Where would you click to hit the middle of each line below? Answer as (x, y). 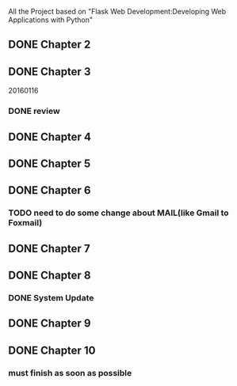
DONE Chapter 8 (50, 275)
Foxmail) (25, 223)
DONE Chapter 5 (50, 163)
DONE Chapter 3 (50, 72)
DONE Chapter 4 (50, 136)
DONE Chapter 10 (52, 350)
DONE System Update (51, 297)
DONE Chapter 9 (50, 324)
